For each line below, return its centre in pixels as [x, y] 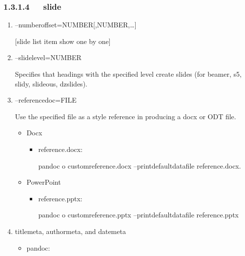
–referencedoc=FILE [46, 100]
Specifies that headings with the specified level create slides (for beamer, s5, [128, 74]
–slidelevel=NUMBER [48, 57]
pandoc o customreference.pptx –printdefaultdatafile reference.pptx [138, 215]
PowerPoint [44, 182]
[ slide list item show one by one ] [63, 41]
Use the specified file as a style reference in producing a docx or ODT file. [125, 116]
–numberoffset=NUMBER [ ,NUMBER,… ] [76, 25]
